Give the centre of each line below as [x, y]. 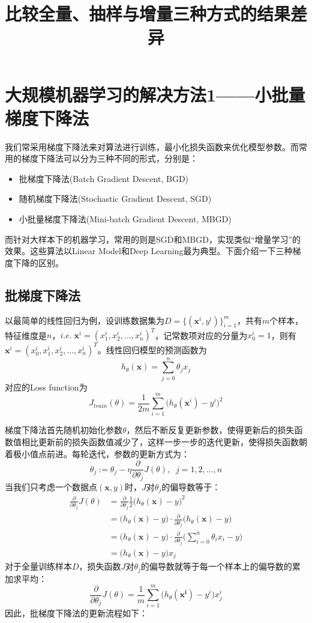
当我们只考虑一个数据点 [51, 486]
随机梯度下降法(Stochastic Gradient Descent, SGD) [115, 199]
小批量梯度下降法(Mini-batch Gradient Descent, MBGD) [125, 219]
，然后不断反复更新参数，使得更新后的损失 [210, 430]
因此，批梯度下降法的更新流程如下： [76, 613]
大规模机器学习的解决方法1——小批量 [155, 94]
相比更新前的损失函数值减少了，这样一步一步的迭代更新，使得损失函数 [160, 442]
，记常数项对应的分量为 [201, 335]
